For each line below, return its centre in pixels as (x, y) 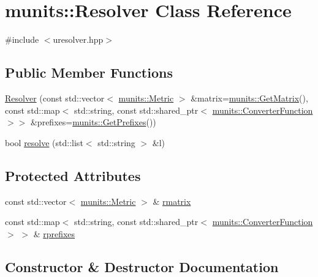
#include (22, 39)
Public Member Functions (89, 72)
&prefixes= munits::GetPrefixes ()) (93, 122)
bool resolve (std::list (44, 142)
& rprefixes (54, 233)
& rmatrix (172, 201)
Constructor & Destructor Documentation (142, 266)
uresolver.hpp (78, 39)
